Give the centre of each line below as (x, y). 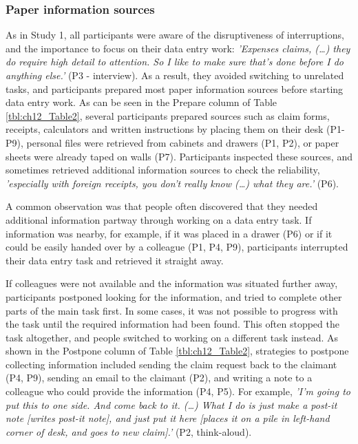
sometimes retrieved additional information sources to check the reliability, (163, 170)
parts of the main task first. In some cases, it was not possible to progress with (172, 310)
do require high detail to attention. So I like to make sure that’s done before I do (175, 62)
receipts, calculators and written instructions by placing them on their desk (165, 129)
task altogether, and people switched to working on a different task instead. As (172, 337)
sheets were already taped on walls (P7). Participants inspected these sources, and (179, 156)
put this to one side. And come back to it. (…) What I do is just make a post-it (171, 404)
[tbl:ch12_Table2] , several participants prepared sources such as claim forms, (168, 115)
